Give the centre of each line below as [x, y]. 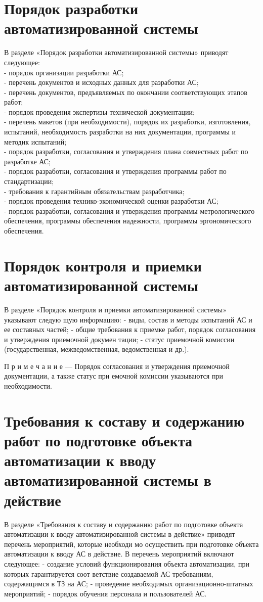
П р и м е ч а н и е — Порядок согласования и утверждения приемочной [117, 366]
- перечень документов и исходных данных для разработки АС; [101, 82]
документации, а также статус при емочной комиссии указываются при [114, 376]
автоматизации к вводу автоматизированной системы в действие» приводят [120, 534]
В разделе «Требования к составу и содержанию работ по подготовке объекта [124, 524]
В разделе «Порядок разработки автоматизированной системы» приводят [116, 52]
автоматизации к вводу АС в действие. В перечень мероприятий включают [119, 554]
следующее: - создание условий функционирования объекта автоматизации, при [127, 563]
